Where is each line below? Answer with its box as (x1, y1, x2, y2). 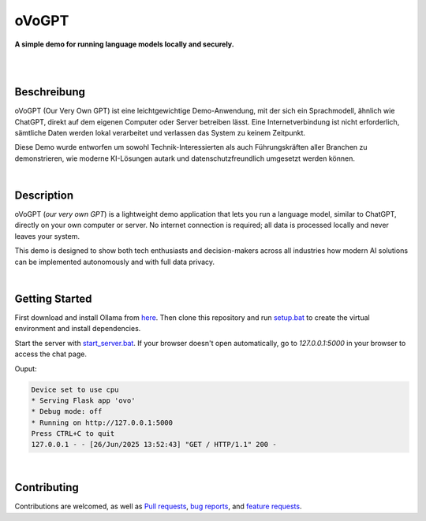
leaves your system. (14, 231, 80, 240)
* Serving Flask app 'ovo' (31, 396, 136, 405)
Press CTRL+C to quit (31, 430, 115, 438)
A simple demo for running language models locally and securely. (14, 39, 234, 49)
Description (14, 189, 74, 202)
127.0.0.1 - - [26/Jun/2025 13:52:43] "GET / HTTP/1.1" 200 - (31, 440, 277, 449)
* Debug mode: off (31, 407, 103, 416)
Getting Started (14, 292, 92, 305)
